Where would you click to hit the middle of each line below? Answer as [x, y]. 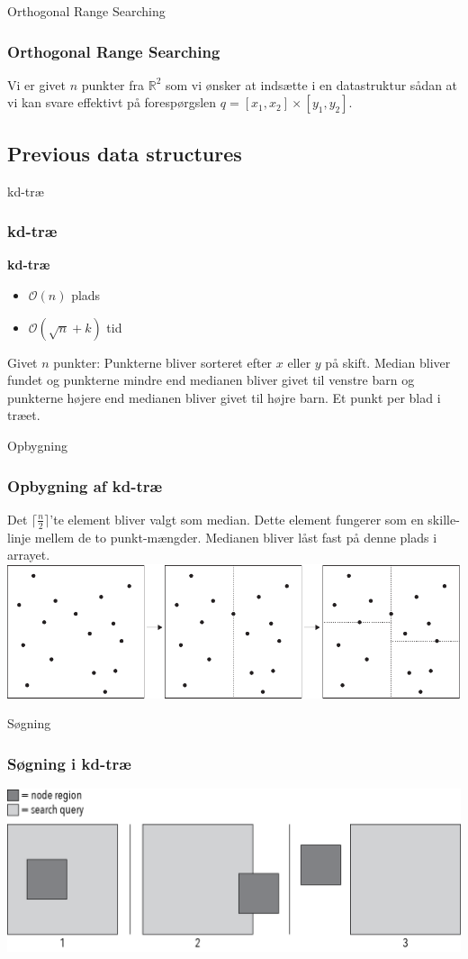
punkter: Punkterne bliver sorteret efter [163, 362]
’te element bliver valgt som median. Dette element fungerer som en [237, 519]
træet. [24, 415]
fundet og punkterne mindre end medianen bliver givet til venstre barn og [211, 380]
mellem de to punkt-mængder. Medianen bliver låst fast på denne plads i [236, 537]
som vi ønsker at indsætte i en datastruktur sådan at [312, 84]
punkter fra [113, 84]
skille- [444, 519]
